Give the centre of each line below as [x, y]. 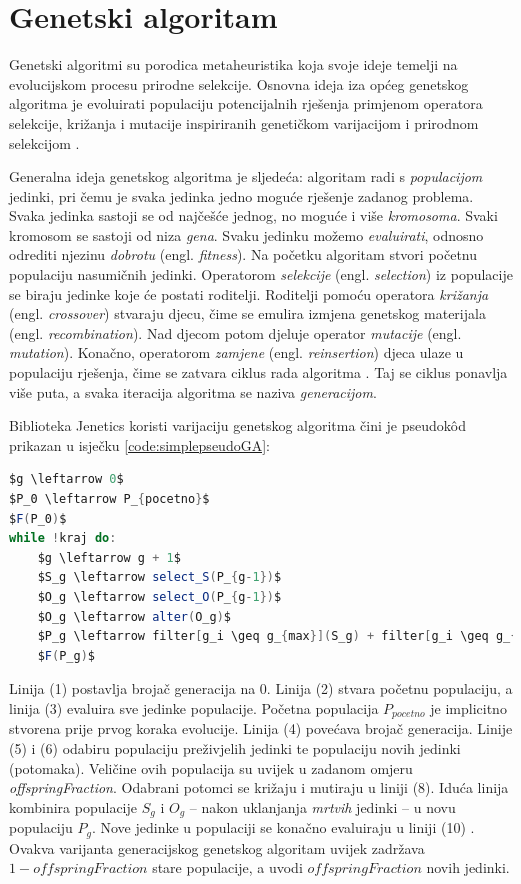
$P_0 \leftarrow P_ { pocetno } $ [109, 499]
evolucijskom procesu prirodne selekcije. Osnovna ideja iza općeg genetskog [239, 83]
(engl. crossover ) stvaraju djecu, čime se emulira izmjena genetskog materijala [247, 313]
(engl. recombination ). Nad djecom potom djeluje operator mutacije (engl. [235, 332]
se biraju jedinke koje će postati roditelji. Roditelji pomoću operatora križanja [249, 293]
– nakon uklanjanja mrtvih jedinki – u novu [322, 806]
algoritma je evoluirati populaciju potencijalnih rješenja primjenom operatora [246, 103]
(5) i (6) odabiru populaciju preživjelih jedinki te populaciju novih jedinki [235, 747]
